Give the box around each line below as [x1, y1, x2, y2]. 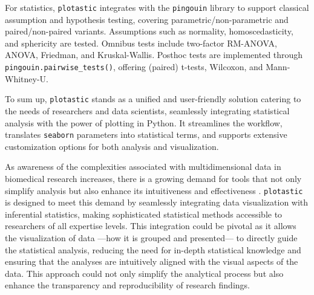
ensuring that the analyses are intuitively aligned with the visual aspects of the [5, 255, 298, 268]
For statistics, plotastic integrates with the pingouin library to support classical [5, 1, 309, 13]
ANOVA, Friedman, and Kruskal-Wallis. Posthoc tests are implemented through [5, 48, 303, 61]
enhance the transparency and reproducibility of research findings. [5, 279, 250, 291]
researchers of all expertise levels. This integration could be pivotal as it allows [5, 219, 296, 232]
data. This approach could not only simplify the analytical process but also [5, 267, 284, 279]
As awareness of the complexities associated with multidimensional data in [5, 160, 281, 173]
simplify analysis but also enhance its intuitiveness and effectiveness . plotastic [5, 184, 303, 196]
